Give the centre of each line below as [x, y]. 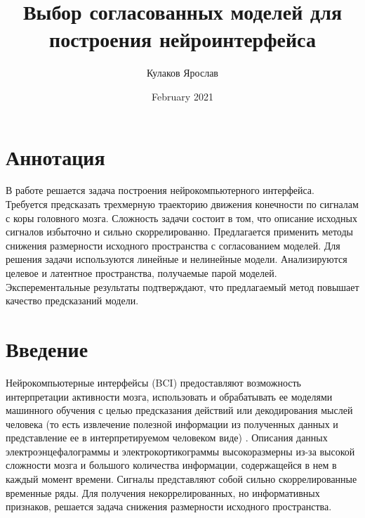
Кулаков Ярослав [182, 73]
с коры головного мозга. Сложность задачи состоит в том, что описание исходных [181, 218]
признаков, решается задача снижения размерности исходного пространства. [169, 506]
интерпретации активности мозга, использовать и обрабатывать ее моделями [169, 396]
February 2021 [182, 96]
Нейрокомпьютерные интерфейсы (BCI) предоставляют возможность [153, 382]
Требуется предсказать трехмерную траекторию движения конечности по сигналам [182, 204]
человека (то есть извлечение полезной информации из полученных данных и [172, 423]
